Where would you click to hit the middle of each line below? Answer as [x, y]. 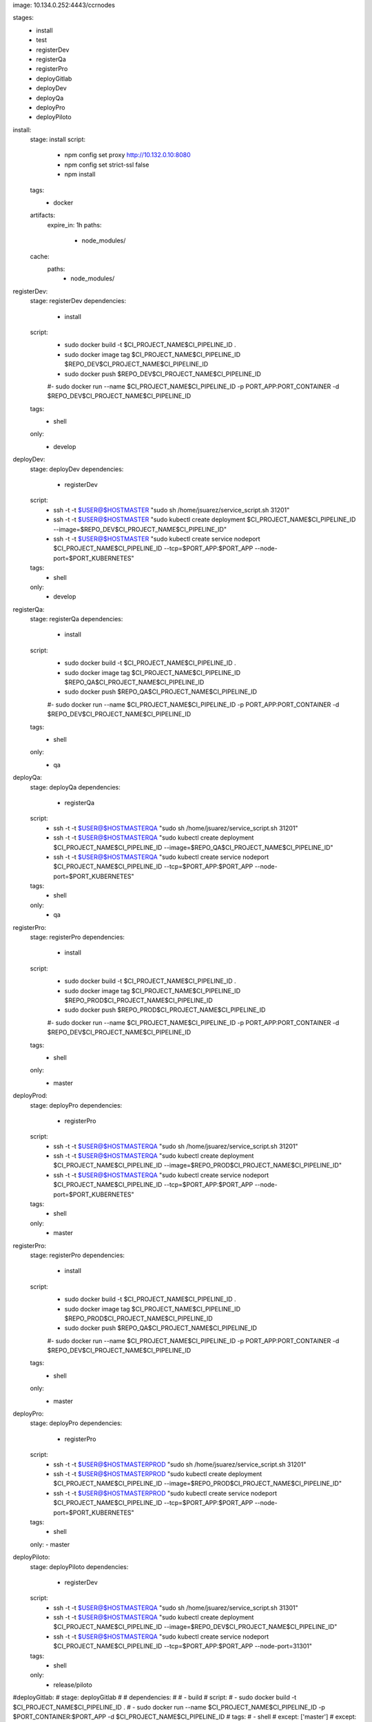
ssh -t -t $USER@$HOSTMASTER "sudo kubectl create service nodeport [157, 539]
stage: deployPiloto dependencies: [79, 1566]
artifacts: [43, 215]
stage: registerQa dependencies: [76, 619]
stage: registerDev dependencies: [78, 301]
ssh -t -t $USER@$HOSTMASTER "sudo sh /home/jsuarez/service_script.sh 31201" [172, 510]
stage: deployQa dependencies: [75, 787]
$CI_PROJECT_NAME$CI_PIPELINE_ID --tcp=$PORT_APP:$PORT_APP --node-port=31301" [183, 1646]
